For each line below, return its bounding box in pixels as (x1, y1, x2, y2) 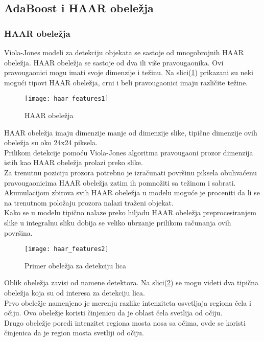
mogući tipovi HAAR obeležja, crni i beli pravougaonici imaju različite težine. (4, 77, 248, 87)
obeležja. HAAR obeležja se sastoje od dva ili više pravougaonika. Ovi (4, 57, 224, 67)
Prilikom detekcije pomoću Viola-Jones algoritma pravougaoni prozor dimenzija (4, 147, 253, 157)
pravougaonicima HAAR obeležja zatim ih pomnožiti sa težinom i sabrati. (4, 177, 236, 188)
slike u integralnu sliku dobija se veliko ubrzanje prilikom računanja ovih (4, 217, 231, 228)
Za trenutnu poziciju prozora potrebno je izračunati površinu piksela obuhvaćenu (4, 167, 257, 177)
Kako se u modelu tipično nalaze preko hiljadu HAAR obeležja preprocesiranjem (4, 207, 257, 218)
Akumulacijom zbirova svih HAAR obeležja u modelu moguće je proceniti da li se (4, 187, 260, 198)
